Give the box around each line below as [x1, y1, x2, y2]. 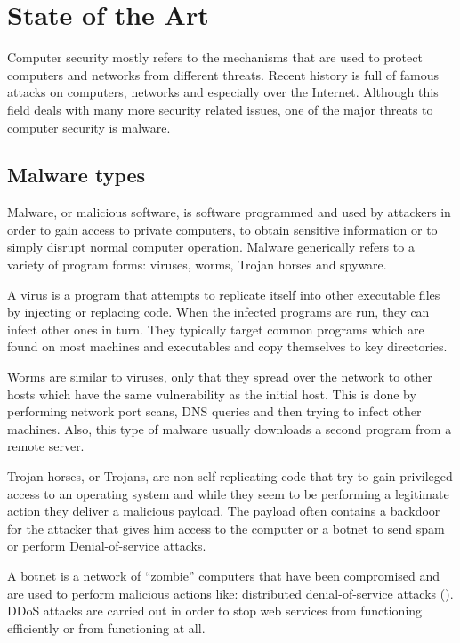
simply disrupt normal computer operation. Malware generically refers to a [7, 237, 415, 256]
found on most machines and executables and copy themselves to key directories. [7, 337, 448, 356]
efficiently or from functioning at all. [7, 618, 206, 637]
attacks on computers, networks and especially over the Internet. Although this [7, 83, 439, 101]
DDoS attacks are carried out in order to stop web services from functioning [7, 601, 423, 620]
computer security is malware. [7, 117, 171, 136]
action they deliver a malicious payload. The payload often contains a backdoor [7, 502, 440, 520]
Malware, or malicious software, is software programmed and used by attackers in [7, 203, 451, 221]
